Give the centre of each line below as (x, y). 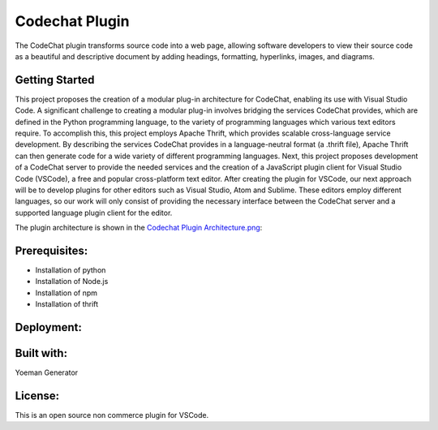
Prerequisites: (52, 250)
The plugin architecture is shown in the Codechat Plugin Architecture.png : (139, 228)
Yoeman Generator (47, 372)
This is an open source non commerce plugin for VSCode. (112, 415)
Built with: (41, 353)
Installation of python (71, 270)
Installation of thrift (67, 304)
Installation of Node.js (72, 282)
